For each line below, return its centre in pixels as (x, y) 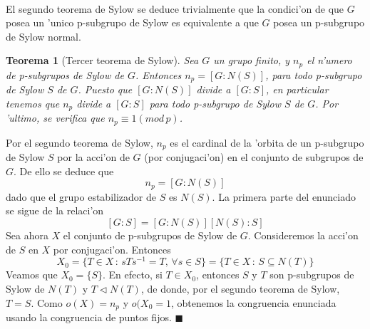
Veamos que (32, 275)
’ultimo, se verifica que (55, 118)
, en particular (297, 89)
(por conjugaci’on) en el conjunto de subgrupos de (254, 157)
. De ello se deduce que (64, 171)
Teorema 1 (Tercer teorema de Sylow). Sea (102, 60)
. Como (47, 302)
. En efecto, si (132, 275)
